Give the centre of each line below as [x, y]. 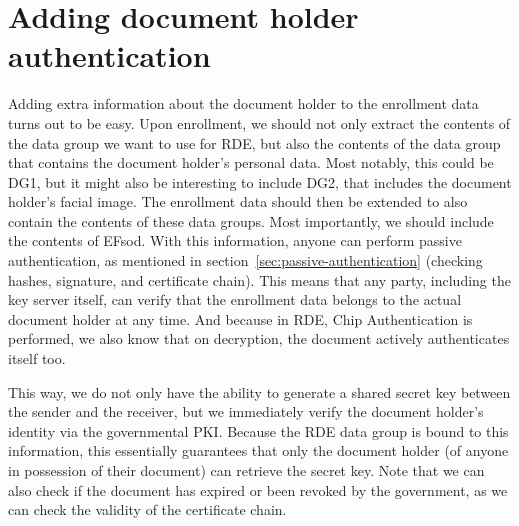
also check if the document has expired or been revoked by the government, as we [258, 489]
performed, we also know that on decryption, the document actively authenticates [259, 338]
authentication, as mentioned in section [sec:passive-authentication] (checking [245, 260]
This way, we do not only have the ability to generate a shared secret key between [259, 391]
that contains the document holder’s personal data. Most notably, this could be [251, 162]
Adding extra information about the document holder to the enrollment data [243, 103]
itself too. [37, 358]
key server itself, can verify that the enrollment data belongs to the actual [235, 299]
